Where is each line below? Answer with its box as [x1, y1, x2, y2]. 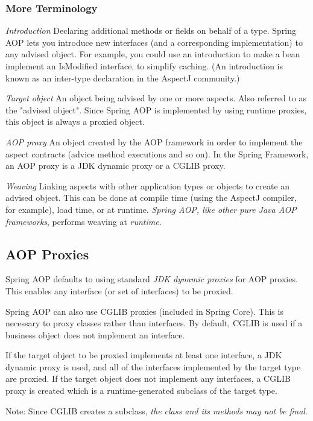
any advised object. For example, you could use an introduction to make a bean [5, 48, 300, 60]
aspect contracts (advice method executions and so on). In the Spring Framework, [5, 147, 309, 160]
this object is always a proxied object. [5, 115, 145, 128]
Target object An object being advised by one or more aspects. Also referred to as [5, 92, 307, 104]
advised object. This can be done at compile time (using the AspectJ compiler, [5, 191, 297, 204]
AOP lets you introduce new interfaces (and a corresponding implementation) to [5, 36, 303, 48]
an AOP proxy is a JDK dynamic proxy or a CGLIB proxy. [5, 159, 226, 172]
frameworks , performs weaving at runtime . [5, 215, 162, 227]
